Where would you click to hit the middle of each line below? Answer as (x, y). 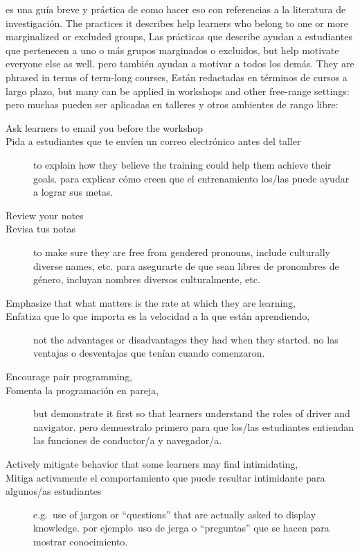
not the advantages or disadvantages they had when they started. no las (186, 339)
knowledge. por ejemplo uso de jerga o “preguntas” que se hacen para (181, 528)
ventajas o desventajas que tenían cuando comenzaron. (149, 353)
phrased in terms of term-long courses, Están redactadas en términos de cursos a (177, 77)
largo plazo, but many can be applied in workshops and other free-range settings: (178, 91)
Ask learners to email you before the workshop (105, 127)
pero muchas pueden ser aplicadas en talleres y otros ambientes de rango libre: (172, 104)
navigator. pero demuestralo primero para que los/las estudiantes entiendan (194, 426)
